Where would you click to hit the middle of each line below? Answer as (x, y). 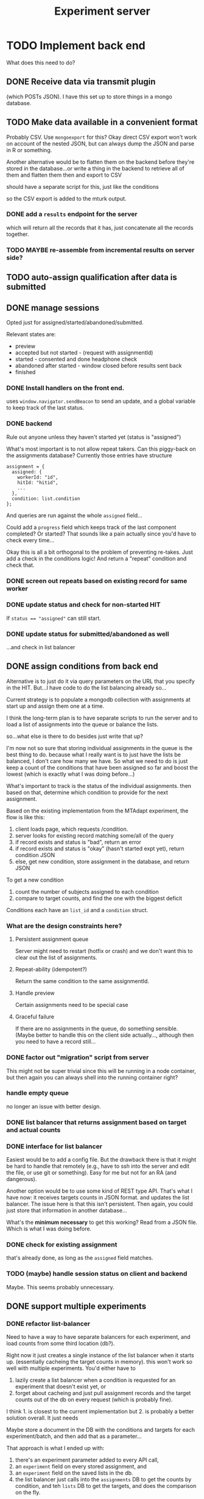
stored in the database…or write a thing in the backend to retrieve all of (95, 168)
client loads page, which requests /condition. (72, 829)
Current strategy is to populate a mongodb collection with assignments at (98, 699)
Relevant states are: (31, 334)
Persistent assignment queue (52, 939)
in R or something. (29, 150)
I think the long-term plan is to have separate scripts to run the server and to (102, 718)
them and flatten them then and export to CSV (64, 175)
